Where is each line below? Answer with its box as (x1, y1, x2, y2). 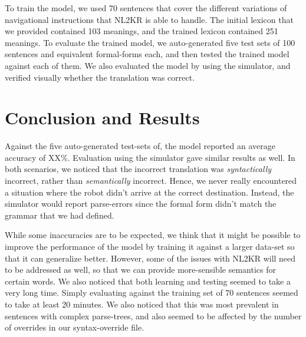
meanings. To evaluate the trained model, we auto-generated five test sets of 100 (5, 36, 295, 48)
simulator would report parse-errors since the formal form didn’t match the (5, 197, 277, 210)
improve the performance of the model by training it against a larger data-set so (5, 240, 295, 253)
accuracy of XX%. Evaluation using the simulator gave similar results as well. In (5, 151, 295, 163)
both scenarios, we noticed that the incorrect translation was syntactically (5, 163, 272, 175)
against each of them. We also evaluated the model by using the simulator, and (5, 59, 291, 71)
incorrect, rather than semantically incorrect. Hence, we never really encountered (5, 174, 297, 187)
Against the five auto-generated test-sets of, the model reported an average (5, 140, 275, 152)
